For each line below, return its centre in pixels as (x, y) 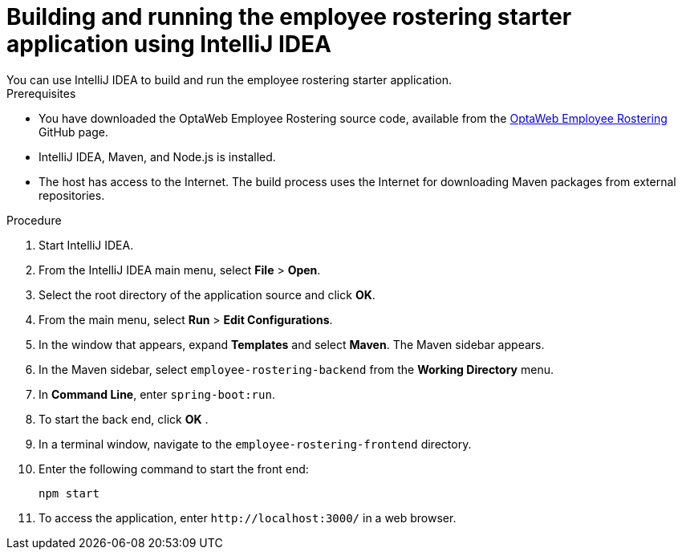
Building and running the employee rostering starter (289, 17)
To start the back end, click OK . (124, 419)
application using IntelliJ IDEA (169, 44)
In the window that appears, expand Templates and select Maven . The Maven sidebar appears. (292, 344)
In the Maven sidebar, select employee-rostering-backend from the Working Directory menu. (296, 369)
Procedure (34, 220)
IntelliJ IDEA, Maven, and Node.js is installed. (157, 156)
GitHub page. (73, 132)
